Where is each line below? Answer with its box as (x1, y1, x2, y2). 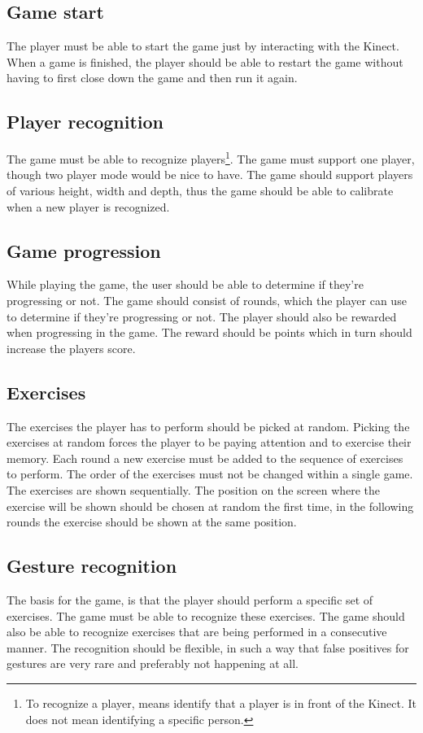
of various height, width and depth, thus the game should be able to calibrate (7, 182, 394, 199)
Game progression (7, 238, 161, 263)
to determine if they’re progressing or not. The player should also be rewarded (7, 308, 397, 325)
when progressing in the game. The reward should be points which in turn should (7, 324, 412, 341)
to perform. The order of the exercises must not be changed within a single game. (7, 465, 413, 482)
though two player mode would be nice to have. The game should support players (7, 166, 413, 183)
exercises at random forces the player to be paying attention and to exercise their (7, 434, 412, 451)
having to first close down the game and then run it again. (7, 69, 298, 86)
